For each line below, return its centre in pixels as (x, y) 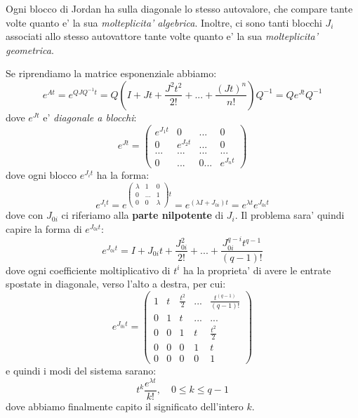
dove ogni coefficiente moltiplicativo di (88, 270)
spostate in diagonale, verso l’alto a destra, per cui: (116, 284)
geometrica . (30, 49)
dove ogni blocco (41, 175)
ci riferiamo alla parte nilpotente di (142, 215)
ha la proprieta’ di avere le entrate (257, 270)
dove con (25, 215)
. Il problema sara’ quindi (290, 215)
